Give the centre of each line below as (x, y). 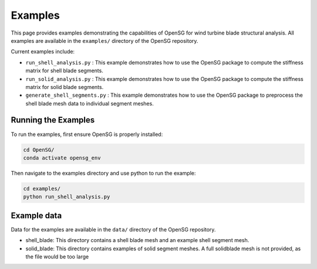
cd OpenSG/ (39, 150)
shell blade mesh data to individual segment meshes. (90, 103)
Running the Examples (53, 120)
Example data (36, 215)
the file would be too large (57, 256)
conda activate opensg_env (62, 158)
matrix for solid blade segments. (65, 87)
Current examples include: (43, 52)
